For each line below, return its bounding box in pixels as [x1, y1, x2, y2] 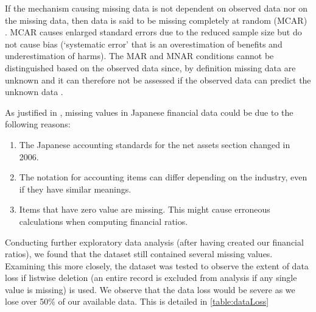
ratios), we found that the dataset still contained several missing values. [5, 247, 273, 260]
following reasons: [5, 118, 71, 130]
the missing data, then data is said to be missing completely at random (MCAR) [5, 13, 307, 26]
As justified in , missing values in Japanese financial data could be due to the [5, 105, 293, 118]
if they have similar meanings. [19, 182, 132, 195]
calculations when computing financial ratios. [19, 214, 188, 227]
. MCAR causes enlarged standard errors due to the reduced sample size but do [5, 26, 302, 38]
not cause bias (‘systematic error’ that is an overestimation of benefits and [5, 37, 283, 50]
